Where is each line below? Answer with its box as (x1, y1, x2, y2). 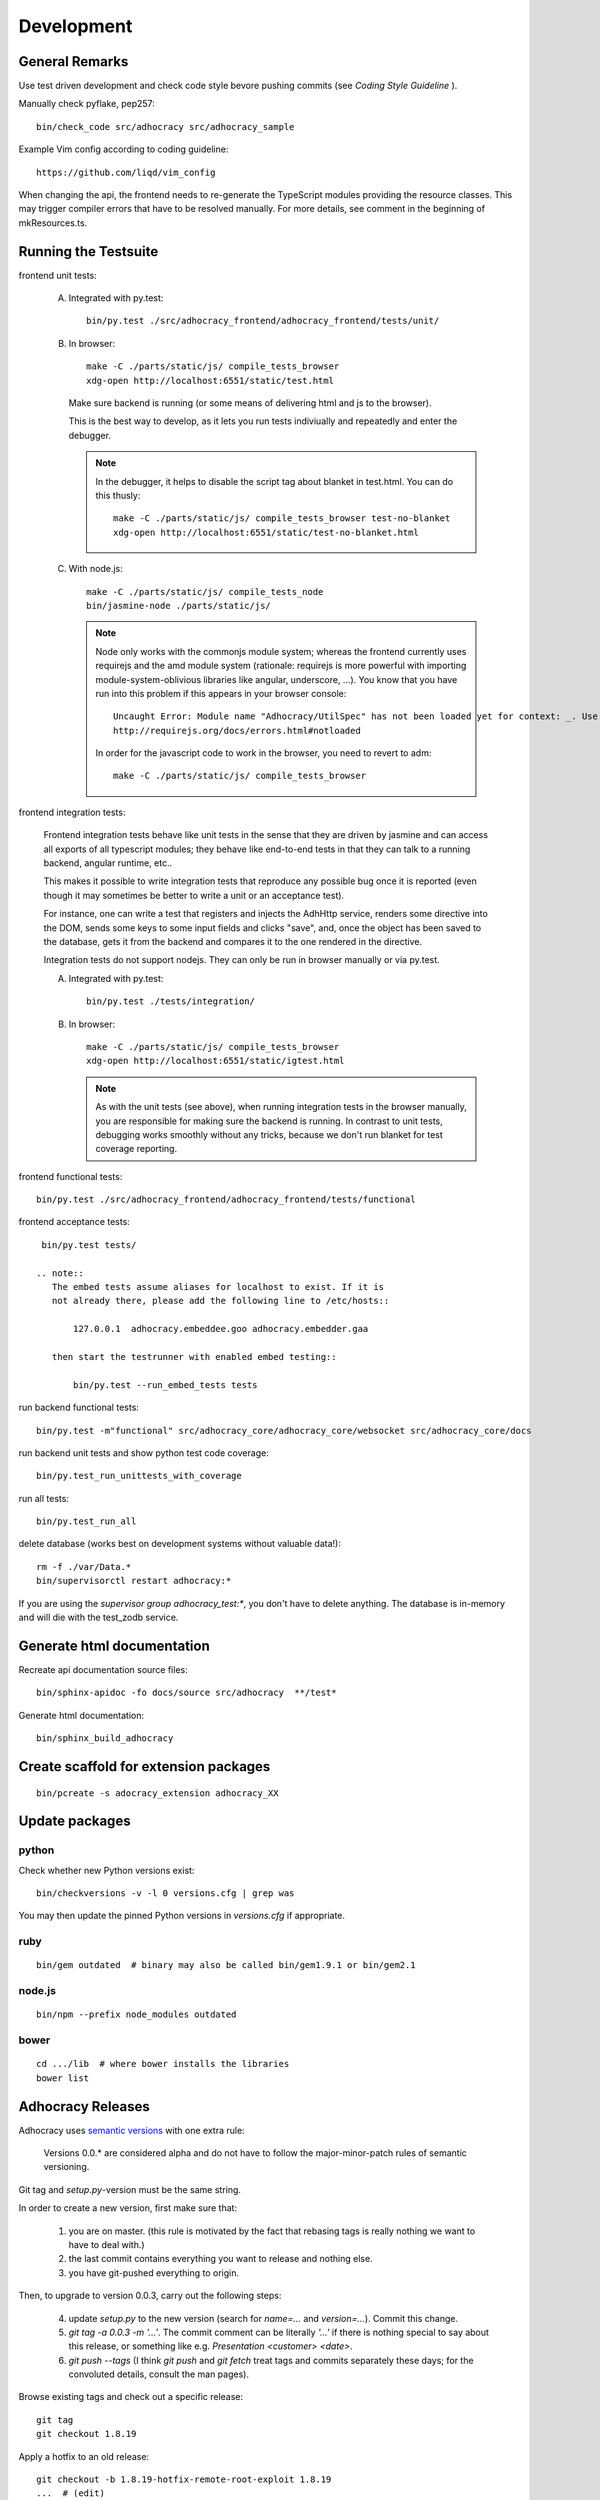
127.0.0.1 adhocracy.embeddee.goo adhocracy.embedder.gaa (73, 1323, 369, 1335)
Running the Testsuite (18, 243, 159, 260)
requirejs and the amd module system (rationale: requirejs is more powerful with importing (95, 660, 467, 672)
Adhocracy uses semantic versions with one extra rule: (18, 2124, 245, 2136)
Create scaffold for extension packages (18, 1758, 271, 1775)
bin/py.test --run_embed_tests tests (73, 1379, 259, 1390)
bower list (36, 2072, 90, 2084)
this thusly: (95, 490, 141, 501)
